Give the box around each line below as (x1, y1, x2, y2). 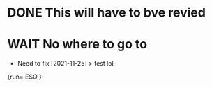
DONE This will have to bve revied (7, 5, 206, 21)
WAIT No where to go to (7, 37, 148, 52)
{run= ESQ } (7, 72, 42, 81)
